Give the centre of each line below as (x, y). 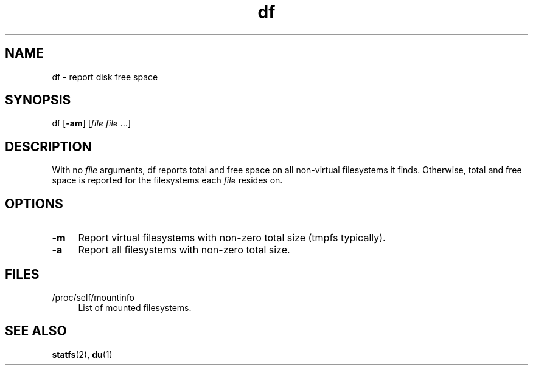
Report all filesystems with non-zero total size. (184, 250)
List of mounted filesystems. (135, 307)
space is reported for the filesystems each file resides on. (167, 180)
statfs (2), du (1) (82, 354)
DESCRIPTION (48, 146)
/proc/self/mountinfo (93, 297)
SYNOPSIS (38, 100)
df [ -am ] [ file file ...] (92, 123)
